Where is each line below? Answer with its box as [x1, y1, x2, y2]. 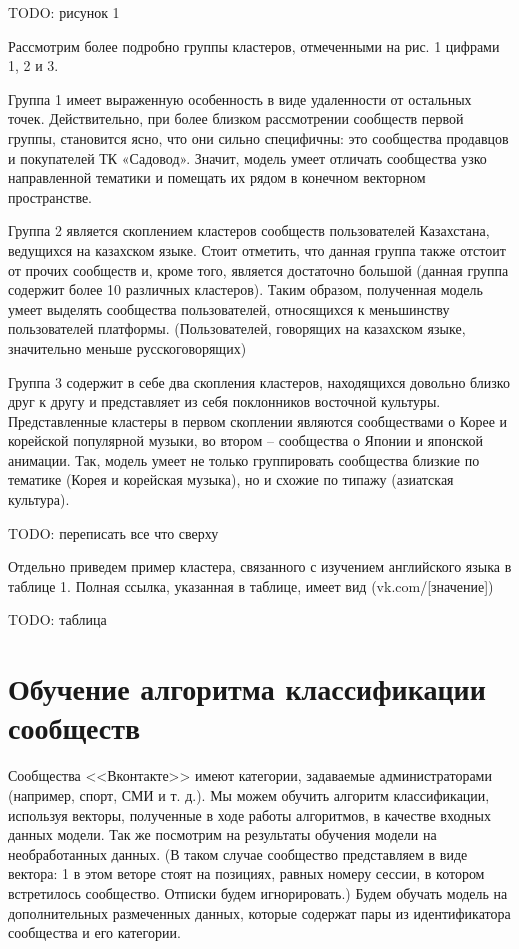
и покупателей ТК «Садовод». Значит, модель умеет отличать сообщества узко [8, 147, 487, 168]
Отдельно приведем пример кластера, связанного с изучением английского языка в [8, 556, 512, 577]
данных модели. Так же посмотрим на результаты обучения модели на [8, 824, 437, 845]
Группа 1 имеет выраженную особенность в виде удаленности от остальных [8, 88, 472, 109]
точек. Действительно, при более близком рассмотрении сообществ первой [8, 108, 464, 129]
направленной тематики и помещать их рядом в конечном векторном [8, 167, 426, 188]
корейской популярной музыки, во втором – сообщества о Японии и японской [8, 430, 483, 451]
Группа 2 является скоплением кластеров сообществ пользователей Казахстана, [8, 220, 490, 241]
